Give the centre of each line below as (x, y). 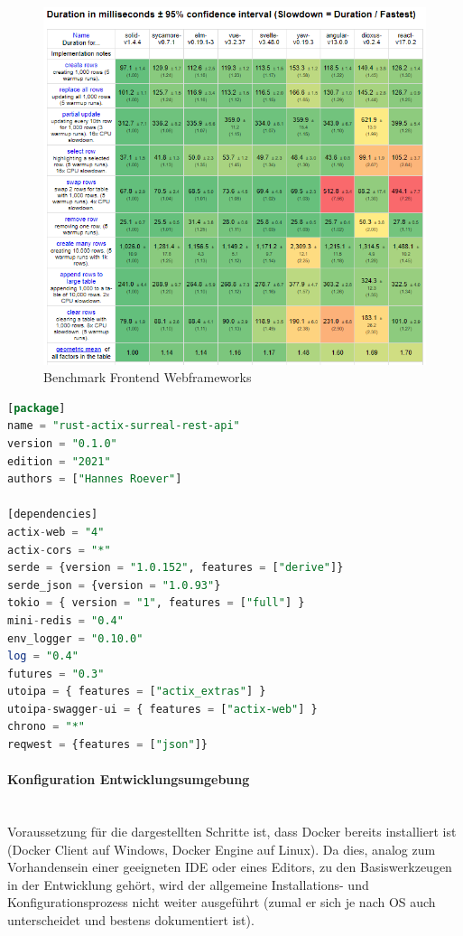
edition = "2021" (59, 461)
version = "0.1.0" (62, 443)
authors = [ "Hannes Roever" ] (95, 479)
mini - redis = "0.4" (65, 620)
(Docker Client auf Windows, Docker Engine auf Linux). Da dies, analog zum (222, 849)
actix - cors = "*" (59, 550)
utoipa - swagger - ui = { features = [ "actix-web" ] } (162, 709)
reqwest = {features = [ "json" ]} (107, 745)
